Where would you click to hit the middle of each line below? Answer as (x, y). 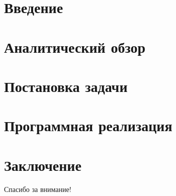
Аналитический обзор (75, 46)
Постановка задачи (66, 86)
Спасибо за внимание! (38, 189)
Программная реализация (88, 125)
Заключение (43, 165)
